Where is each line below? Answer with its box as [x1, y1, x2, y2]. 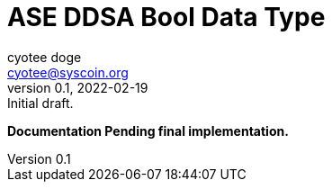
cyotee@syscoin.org [7, 64, 129, 80]
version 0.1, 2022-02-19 [7, 79, 148, 95]
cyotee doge [7, 49, 82, 65]
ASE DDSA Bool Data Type [7, 2, 326, 32]
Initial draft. [7, 94, 74, 111]
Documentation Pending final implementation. [7, 122, 289, 139]
